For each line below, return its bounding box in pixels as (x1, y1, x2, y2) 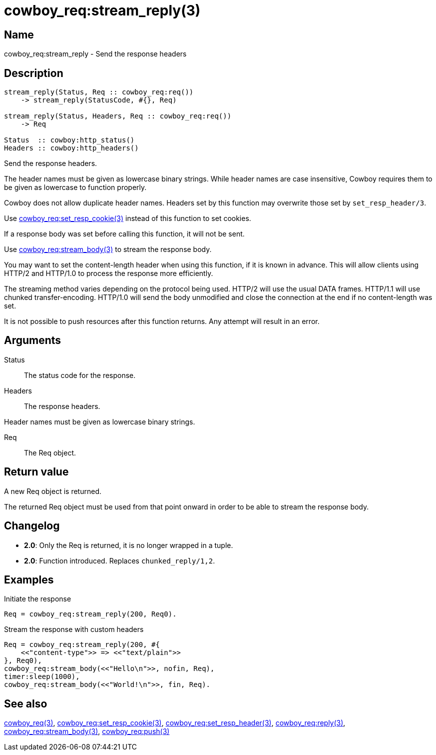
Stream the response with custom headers (4, 625, 144, 634)
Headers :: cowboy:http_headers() (4, 144, 139, 152)
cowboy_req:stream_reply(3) (4, 2, 201, 19)
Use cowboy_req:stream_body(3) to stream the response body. (4, 245, 212, 254)
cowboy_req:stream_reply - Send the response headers (4, 49, 187, 58)
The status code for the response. (24, 370, 136, 379)
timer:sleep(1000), (4, 672, 80, 681)
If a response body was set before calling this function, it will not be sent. (4, 229, 245, 238)
